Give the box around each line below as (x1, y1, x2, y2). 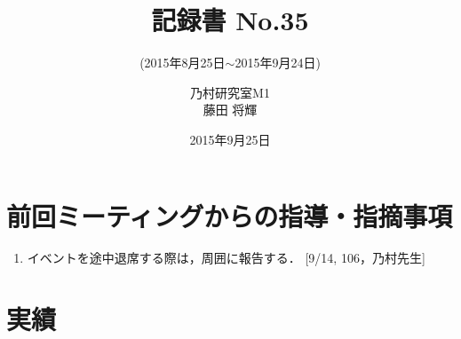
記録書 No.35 (151, 2, 309, 38)
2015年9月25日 (189, 130, 271, 148)
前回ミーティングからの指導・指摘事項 (6, 197, 453, 233)
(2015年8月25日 (139, 53, 226, 72)
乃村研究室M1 (190, 83, 270, 101)
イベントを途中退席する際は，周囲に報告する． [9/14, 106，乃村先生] (27, 248, 425, 267)
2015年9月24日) (234, 53, 321, 72)
